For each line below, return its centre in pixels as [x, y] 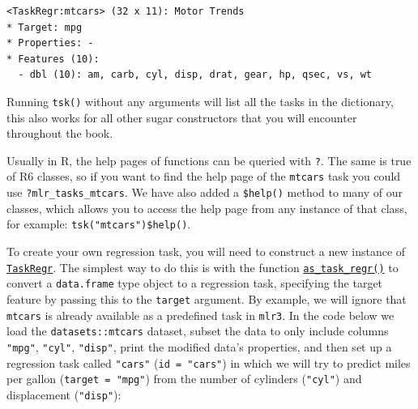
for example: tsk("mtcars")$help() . [99, 224]
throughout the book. [60, 133]
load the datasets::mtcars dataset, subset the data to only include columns [198, 331]
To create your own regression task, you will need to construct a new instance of [206, 251]
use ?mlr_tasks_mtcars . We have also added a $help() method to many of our [205, 192]
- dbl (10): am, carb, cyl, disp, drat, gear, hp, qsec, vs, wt [195, 75]
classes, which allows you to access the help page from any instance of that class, [207, 208]
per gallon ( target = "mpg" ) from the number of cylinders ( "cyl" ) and [184, 379]
